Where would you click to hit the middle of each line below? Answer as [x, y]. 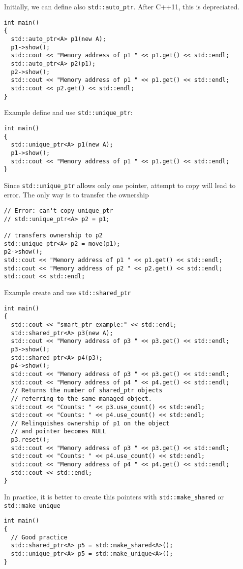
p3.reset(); [30, 440]
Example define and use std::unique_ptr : [68, 112]
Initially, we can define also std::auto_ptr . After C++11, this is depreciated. [122, 6]
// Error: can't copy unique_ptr [59, 211]
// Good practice [39, 537]
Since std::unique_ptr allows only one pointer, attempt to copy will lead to [120, 185]
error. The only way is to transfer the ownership [76, 195]
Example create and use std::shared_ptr [68, 292]
